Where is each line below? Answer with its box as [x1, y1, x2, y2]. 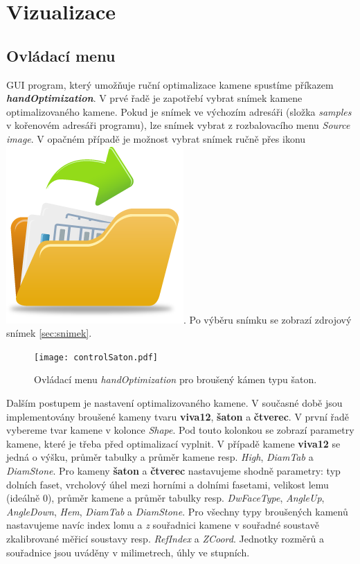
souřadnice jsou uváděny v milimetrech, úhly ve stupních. [6, 545, 250, 559]
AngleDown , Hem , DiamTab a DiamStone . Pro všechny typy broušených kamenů [6, 504, 348, 518]
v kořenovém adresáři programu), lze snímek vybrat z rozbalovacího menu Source [6, 118, 350, 132]
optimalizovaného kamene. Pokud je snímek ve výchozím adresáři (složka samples [6, 104, 352, 118]
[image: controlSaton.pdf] [34, 352, 158, 362]
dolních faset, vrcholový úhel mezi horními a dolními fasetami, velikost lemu [6, 477, 329, 491]
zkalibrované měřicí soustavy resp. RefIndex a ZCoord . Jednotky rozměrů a [6, 531, 324, 545]
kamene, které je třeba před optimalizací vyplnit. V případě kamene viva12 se [6, 436, 341, 450]
